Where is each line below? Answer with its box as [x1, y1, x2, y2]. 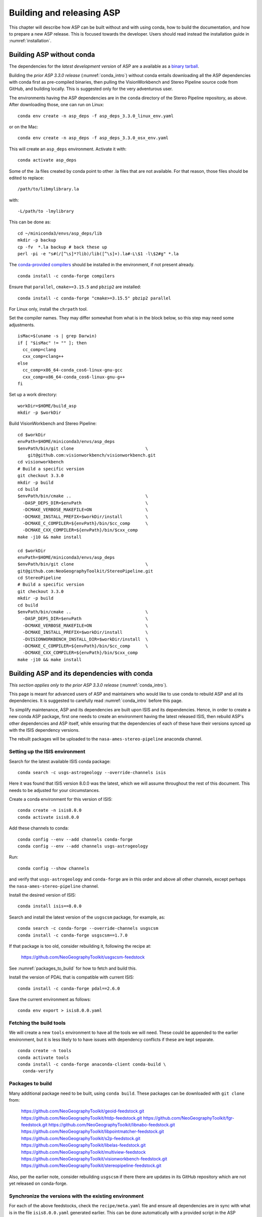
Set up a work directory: [9, 392, 58, 398]
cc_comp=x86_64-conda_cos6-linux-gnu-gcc [22, 368, 123, 373]
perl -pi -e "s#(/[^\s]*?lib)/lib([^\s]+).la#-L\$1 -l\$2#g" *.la [17, 251, 179, 257]
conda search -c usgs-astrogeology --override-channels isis [17, 770, 166, 775]
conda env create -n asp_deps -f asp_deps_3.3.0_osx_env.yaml [17, 135, 169, 141]
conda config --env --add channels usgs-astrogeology [17, 844, 148, 849]
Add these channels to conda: [9, 825, 69, 831]
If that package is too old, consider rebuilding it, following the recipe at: [9, 943, 151, 949]
